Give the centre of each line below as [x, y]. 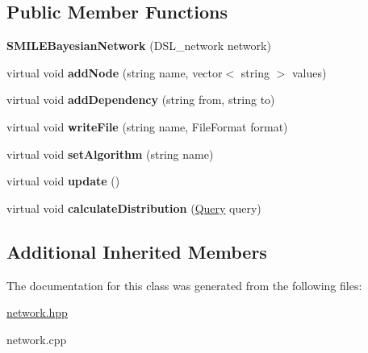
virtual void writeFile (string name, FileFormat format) [147, 126]
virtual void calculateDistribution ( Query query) [134, 208]
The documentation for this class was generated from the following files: [184, 285]
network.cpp [37, 339]
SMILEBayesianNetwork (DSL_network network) [139, 46]
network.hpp [37, 312]
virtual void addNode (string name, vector [115, 72]
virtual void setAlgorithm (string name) [110, 154]
